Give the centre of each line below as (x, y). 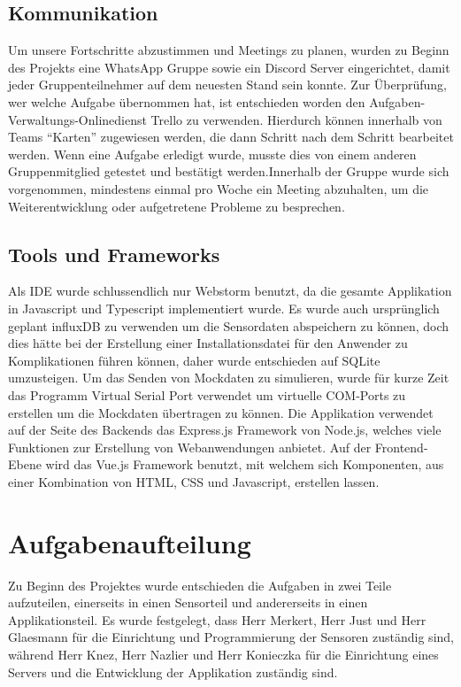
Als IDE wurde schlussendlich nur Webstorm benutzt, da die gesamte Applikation (230, 291)
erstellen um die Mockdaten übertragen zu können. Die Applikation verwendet (221, 412)
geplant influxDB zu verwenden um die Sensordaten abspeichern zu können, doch (229, 325)
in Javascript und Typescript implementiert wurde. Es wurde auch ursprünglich (224, 308)
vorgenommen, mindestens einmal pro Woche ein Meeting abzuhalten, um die (219, 188)
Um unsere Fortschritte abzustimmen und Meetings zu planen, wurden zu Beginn (229, 50)
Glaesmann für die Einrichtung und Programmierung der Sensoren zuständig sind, (231, 637)
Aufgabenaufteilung (130, 542)
